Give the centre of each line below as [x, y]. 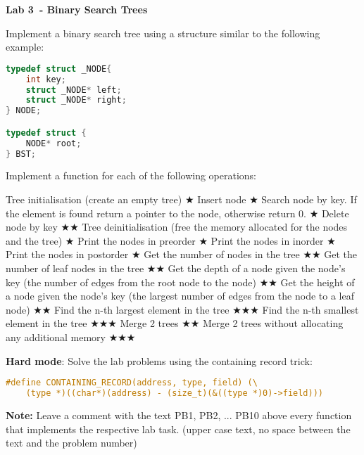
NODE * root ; [54, 143]
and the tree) [34, 240]
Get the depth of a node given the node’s [257, 268]
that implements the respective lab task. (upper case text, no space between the [178, 429]
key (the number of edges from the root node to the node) [131, 282]
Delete [335, 213]
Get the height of [318, 282]
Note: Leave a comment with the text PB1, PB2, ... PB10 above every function [179, 415]
